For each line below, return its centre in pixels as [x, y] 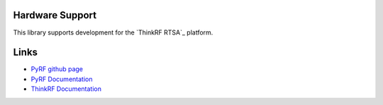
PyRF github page [57, 69]
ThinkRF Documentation [66, 89]
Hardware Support [55, 15]
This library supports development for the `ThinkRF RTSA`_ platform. [113, 32]
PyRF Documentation [62, 79]
